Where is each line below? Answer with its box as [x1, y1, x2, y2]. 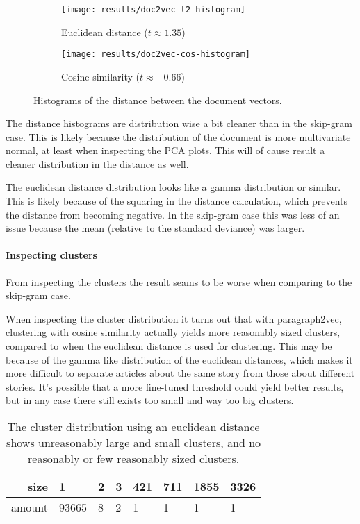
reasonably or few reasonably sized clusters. [28, 450, 240, 466]
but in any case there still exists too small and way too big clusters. [6, 393, 294, 407]
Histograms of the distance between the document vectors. [33, 92, 282, 107]
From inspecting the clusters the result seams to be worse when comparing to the [6, 274, 352, 289]
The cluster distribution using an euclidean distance [7, 418, 260, 434]
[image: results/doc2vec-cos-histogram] [61, 49, 251, 60]
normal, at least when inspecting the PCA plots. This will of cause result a [6, 143, 325, 158]
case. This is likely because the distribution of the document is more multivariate [6, 129, 351, 144]
